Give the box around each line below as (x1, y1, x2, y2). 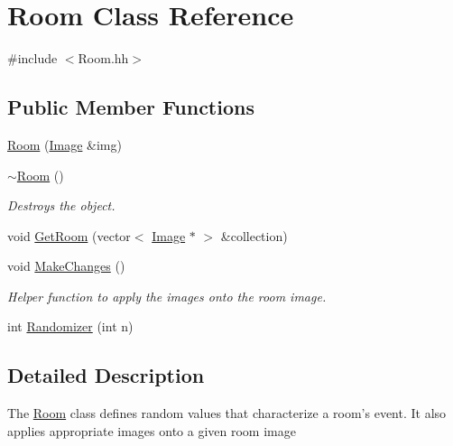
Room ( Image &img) (7, 135, 122, 153)
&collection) (220, 226, 288, 245)
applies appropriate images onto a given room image (7, 421, 296, 440)
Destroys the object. (7, 196, 116, 215)
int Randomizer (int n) (7, 317, 134, 336)
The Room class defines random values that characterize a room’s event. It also (7, 404, 447, 423)
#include (7, 49, 58, 68)
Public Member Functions (7, 93, 254, 121)
